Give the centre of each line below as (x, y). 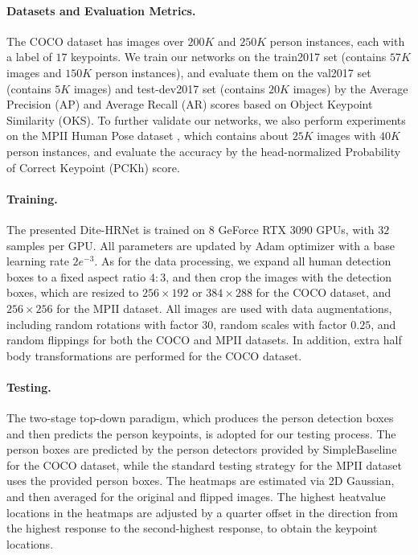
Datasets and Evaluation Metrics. (101, 10)
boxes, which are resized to (73, 292)
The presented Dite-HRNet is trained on (106, 229)
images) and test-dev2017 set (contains (169, 88)
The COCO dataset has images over (95, 41)
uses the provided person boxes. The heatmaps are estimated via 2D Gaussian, (201, 481)
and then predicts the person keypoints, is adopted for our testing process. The (201, 433)
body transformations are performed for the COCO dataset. (154, 355)
